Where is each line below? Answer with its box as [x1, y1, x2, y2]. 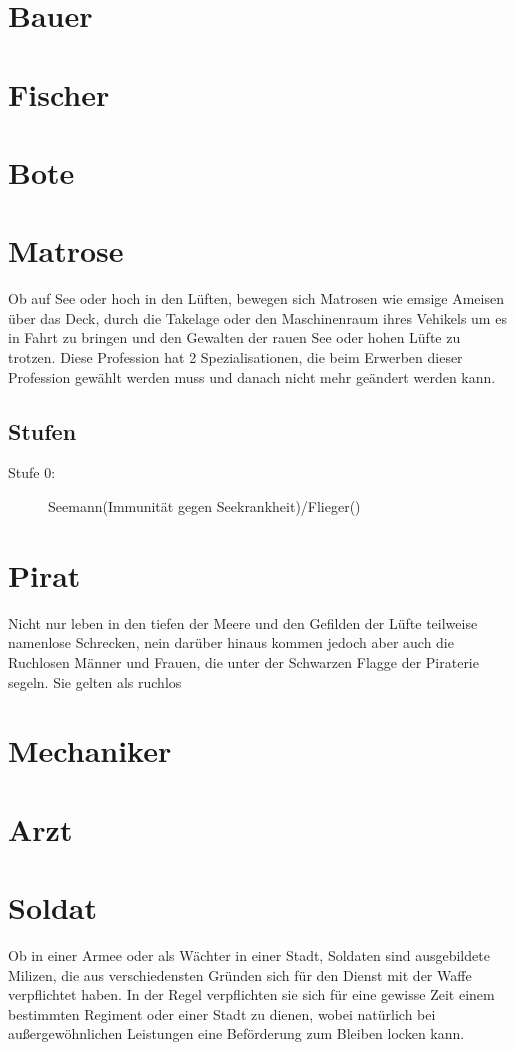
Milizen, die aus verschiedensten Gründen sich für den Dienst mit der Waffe [8, 964, 472, 985]
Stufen [8, 415, 77, 446]
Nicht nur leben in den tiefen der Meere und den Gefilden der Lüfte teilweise [8, 612, 478, 633]
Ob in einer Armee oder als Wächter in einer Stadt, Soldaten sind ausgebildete [8, 944, 490, 965]
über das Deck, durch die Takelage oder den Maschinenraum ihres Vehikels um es [8, 307, 507, 328]
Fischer [8, 73, 110, 114]
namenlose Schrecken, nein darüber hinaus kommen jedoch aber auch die [8, 632, 454, 653]
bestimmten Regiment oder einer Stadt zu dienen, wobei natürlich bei [8, 1003, 436, 1024]
